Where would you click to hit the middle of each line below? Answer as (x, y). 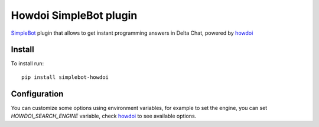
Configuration (37, 94)
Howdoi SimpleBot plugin (74, 15)
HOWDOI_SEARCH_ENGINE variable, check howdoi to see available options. (104, 116)
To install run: (27, 63)
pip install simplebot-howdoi (65, 77)
